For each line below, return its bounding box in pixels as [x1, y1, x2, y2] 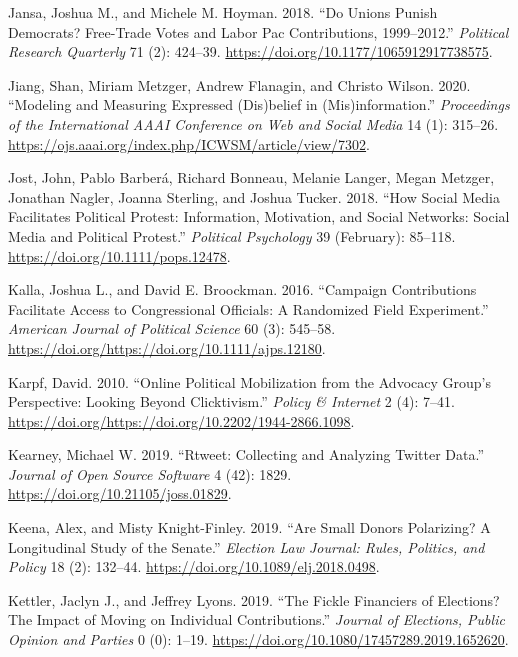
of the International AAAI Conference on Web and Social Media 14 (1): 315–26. [8, 113, 499, 134]
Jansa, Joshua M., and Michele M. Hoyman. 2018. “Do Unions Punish [8, 2, 438, 22]
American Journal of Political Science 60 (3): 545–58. [8, 318, 336, 339]
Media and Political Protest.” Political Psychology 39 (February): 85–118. [8, 225, 456, 246]
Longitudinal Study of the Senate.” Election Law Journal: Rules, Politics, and [8, 536, 485, 557]
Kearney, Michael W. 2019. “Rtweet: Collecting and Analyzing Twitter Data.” [8, 444, 485, 465]
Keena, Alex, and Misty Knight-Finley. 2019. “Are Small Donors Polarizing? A [8, 517, 491, 538]
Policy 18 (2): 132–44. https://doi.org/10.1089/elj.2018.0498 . [8, 556, 380, 577]
